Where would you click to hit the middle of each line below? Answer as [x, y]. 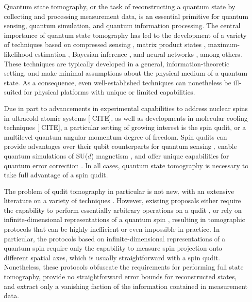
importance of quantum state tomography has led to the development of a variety [125, 35]
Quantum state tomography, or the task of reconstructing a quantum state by [120, 6]
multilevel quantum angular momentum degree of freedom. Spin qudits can [116, 136]
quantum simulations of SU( [46, 155]
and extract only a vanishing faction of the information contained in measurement [126, 286]
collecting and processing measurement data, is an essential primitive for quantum [126, 16]
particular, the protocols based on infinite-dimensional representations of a [115, 238]
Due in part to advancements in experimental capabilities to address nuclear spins [126, 108]
